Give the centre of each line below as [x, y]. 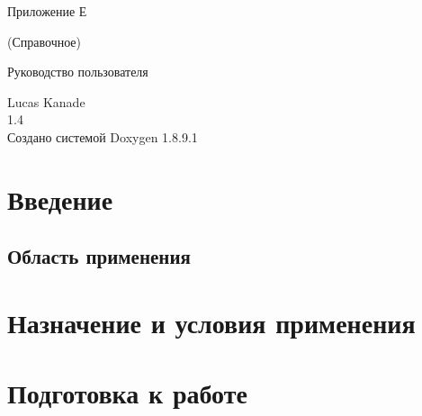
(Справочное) [45, 41]
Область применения [99, 256]
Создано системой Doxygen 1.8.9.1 [103, 136]
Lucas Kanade [46, 101]
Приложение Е [47, 11]
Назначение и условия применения [211, 322]
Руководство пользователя [78, 72]
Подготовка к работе [127, 393]
